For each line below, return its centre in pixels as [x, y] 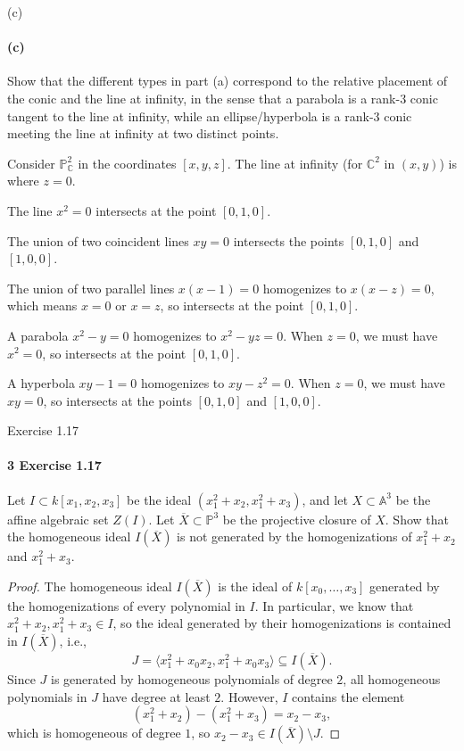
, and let [325, 499]
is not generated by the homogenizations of [294, 536]
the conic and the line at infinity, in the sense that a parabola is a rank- [204, 98]
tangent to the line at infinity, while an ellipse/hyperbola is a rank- [191, 116]
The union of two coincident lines [98, 240]
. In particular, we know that [334, 605]
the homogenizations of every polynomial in [126, 605]
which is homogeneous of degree [94, 733]
